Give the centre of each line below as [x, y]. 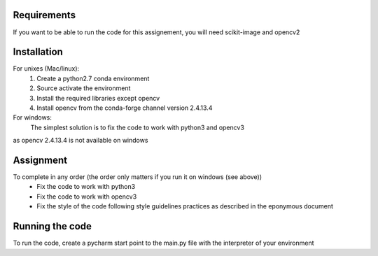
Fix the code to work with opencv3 [87, 197]
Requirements [44, 15]
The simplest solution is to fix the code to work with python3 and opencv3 [138, 127]
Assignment [40, 160]
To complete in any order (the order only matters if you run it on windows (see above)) [138, 177]
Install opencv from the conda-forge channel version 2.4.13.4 [125, 108]
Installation [38, 52]
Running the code [52, 226]
